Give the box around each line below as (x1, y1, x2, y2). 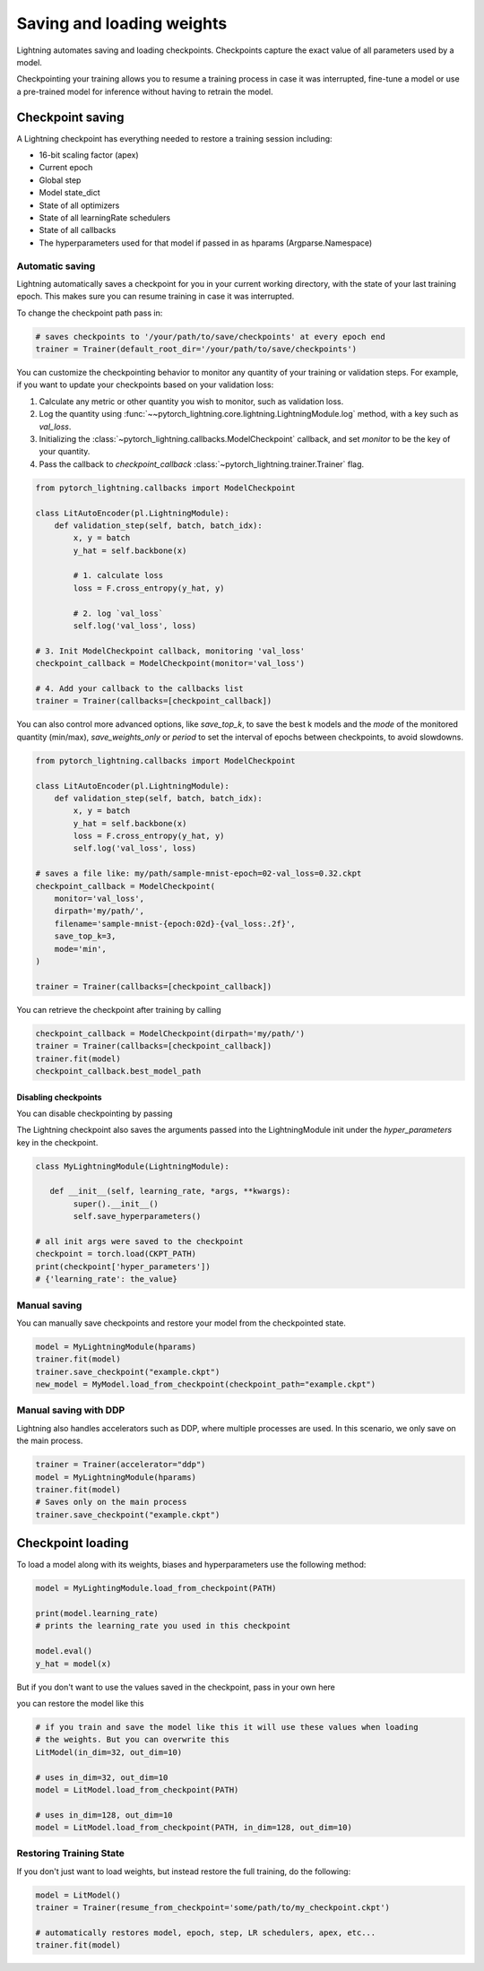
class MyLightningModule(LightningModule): (35, 1161, 230, 1171)
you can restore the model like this (16, 1698, 144, 1708)
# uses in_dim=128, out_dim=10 (35, 1810, 174, 1820)
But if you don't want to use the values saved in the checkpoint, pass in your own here (16, 1681, 336, 1692)
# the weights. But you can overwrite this (35, 1734, 230, 1745)
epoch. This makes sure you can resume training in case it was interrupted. (16, 291, 295, 302)
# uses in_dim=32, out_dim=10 (35, 1772, 169, 1783)
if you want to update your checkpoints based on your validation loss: (16, 379, 274, 390)
